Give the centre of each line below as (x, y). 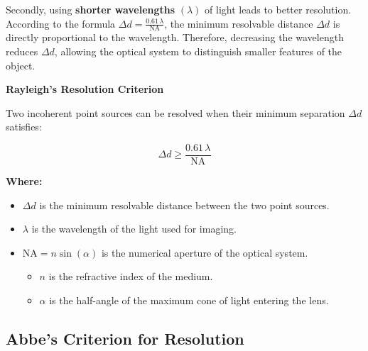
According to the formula (61, 23)
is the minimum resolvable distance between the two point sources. (184, 205)
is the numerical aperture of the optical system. (205, 252)
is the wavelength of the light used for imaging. (134, 229)
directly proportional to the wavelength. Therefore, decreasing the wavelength (175, 37)
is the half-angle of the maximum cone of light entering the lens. (189, 300)
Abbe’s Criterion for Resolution (125, 338)
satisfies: (24, 127)
